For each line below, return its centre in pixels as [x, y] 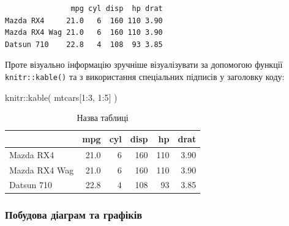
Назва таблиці [103, 118]
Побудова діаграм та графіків [74, 215]
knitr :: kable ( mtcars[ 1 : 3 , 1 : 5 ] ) [61, 97]
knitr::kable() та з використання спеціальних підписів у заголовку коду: [145, 76]
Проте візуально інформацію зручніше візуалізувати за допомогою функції [144, 64]
